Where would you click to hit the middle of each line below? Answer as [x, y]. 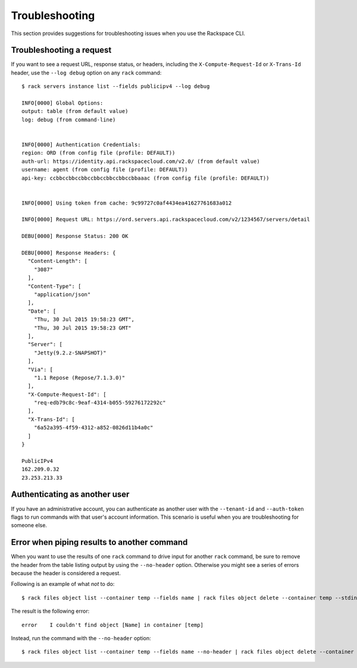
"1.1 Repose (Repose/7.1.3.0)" [79, 377]
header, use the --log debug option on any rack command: [86, 73]
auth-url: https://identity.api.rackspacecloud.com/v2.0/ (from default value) [141, 161]
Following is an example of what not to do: [63, 584]
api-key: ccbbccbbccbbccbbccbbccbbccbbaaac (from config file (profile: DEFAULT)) [145, 178]
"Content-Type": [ [54, 286]
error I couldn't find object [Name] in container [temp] [112, 625]
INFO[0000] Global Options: [62, 103]
